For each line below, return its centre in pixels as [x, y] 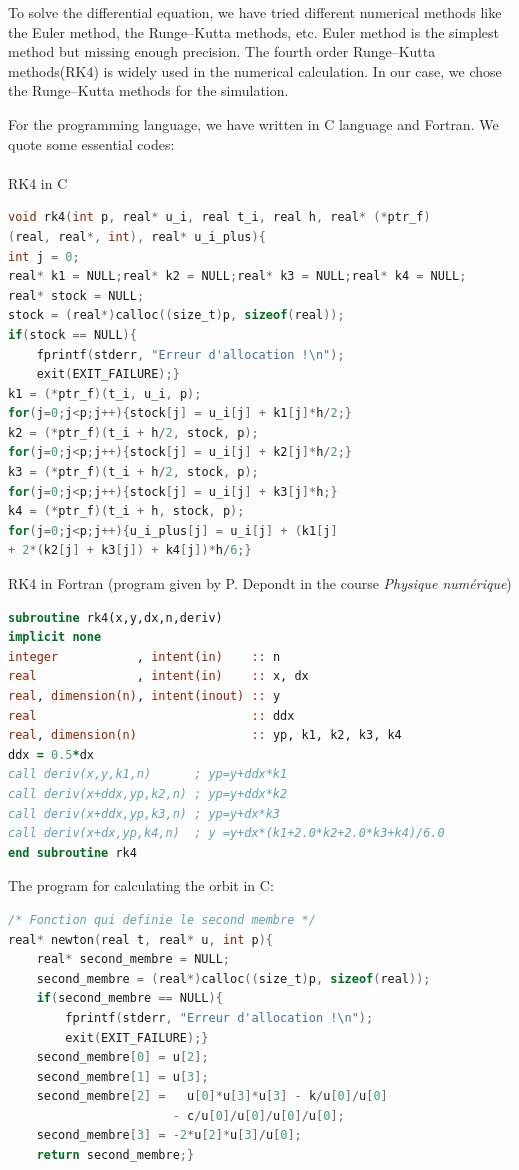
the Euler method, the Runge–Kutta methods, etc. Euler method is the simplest [253, 31]
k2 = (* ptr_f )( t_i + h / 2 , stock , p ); [133, 432]
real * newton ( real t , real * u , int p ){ [141, 939]
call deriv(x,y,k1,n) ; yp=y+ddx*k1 [148, 774]
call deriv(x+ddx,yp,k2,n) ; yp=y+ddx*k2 [148, 793]
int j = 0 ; [44, 256]
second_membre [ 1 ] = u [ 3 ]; [122, 1076]
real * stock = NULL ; [76, 295]
